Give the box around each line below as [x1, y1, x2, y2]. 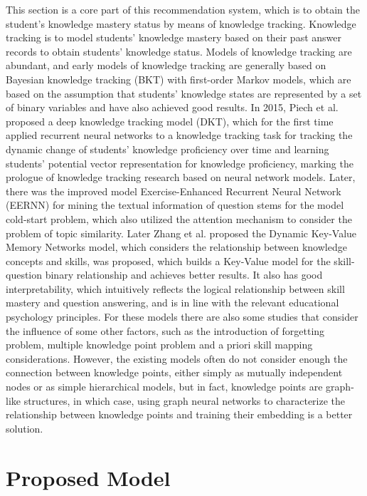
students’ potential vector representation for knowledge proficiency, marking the [6, 155, 353, 170]
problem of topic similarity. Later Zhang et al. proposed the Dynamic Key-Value [6, 225, 357, 240]
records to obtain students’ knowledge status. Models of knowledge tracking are [6, 43, 352, 58]
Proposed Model [6, 463, 171, 492]
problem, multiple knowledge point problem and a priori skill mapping [6, 337, 313, 352]
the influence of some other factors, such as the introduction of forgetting [6, 323, 325, 338]
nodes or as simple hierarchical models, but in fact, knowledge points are [6, 379, 323, 394]
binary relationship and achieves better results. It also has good [45, 267, 323, 282]
